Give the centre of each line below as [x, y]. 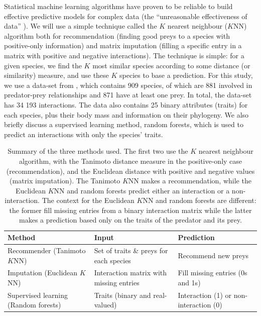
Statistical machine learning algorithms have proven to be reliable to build [118, 6]
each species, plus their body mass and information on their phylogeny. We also [126, 114]
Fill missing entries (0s [213, 273]
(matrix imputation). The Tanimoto [65, 181]
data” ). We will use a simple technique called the [81, 26]
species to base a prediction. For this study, [186, 75]
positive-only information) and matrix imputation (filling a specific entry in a [123, 45]
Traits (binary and [122, 295]
